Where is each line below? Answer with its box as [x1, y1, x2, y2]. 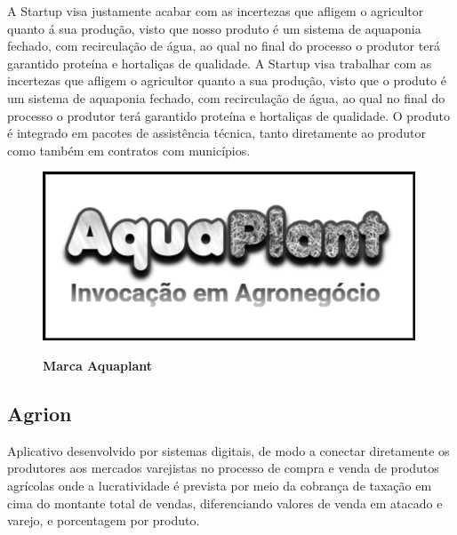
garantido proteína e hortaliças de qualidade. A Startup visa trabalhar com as [7, 53, 432, 72]
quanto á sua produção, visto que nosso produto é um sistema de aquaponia [7, 19, 421, 37]
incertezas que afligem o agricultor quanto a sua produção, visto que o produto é [7, 71, 446, 90]
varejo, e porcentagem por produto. [7, 511, 200, 530]
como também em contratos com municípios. [7, 140, 251, 159]
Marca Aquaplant [43, 355, 153, 374]
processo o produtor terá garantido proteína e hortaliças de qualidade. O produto [7, 106, 450, 124]
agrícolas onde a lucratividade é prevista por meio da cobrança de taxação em [7, 475, 432, 494]
